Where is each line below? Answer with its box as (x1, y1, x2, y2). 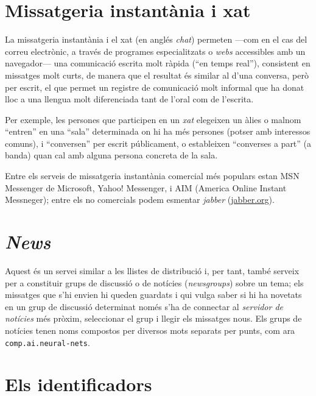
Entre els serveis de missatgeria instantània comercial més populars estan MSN (5, 169, 300, 182)
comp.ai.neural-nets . (5, 336, 90, 348)
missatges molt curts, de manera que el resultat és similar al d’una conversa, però (5, 68, 309, 81)
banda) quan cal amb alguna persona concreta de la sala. (5, 149, 218, 161)
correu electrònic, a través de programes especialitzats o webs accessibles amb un (5, 44, 306, 57)
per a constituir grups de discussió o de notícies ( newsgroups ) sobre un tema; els (5, 276, 304, 289)
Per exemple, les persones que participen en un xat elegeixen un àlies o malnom (5, 113, 301, 126)
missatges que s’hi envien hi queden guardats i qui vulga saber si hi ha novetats (5, 288, 302, 301)
